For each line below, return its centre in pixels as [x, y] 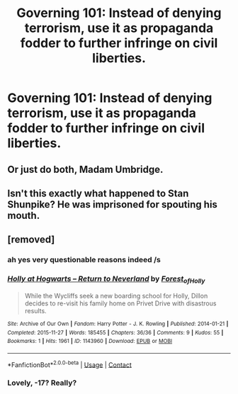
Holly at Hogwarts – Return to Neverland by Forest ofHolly [106, 280]
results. [36, 310]
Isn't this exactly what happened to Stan [98, 193]
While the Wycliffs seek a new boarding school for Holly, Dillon [116, 295]
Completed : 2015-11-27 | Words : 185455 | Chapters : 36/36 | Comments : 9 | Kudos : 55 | [115, 332]
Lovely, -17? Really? [42, 383]
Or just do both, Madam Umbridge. [85, 169]
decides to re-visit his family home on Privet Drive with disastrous [120, 303]
